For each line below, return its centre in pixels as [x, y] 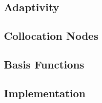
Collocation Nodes [51, 36]
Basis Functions [44, 64]
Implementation [45, 93]
